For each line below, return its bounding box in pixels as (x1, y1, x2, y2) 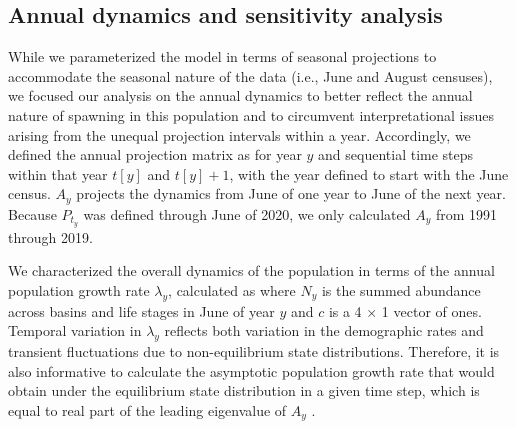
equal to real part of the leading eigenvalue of (8, 399, 287, 420)
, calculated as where (168, 279, 296, 300)
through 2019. (8, 226, 93, 247)
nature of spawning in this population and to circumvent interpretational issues (8, 104, 494, 125)
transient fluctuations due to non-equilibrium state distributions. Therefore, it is (8, 341, 500, 362)
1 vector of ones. (381, 300, 482, 321)
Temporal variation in (8, 320, 142, 341)
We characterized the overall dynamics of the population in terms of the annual (8, 260, 495, 281)
